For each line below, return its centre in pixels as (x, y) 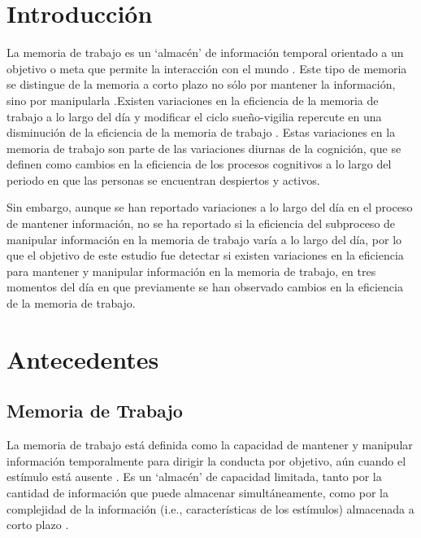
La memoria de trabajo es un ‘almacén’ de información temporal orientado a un (205, 52)
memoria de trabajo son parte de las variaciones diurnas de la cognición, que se (204, 148)
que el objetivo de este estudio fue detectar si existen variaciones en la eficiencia (205, 255)
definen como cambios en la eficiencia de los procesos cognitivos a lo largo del (199, 164)
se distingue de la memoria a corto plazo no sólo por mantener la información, (201, 84)
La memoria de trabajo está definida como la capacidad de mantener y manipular (210, 445)
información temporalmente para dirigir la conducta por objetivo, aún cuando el (206, 460)
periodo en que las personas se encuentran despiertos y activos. (163, 179)
